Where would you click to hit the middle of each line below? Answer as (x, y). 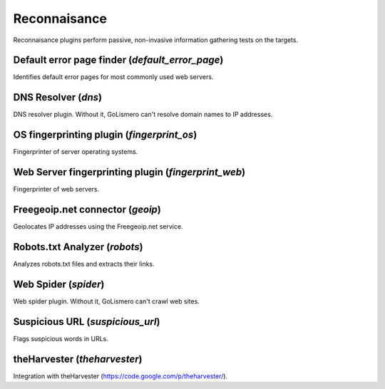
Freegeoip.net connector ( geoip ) (87, 209)
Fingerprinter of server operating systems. (76, 152)
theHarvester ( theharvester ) (78, 359)
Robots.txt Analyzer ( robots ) (78, 247)
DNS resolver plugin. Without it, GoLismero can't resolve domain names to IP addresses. (143, 115)
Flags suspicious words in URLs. (61, 338)
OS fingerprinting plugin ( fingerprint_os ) (105, 135)
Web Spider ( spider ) (59, 284)
